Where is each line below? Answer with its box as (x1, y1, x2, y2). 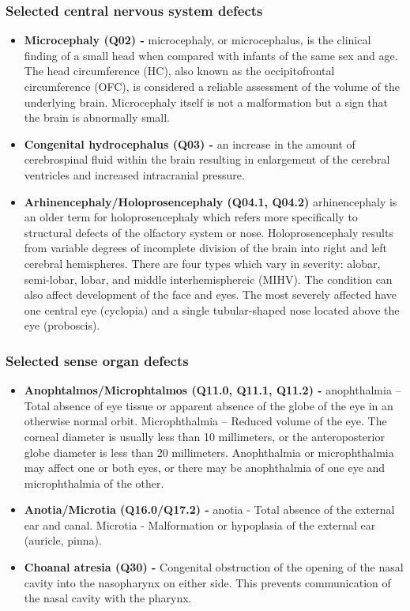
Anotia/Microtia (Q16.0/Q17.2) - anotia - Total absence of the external (24, 501, 395, 518)
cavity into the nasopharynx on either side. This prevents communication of (24, 574, 391, 590)
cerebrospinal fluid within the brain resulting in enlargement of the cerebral (24, 151, 390, 168)
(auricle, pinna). (24, 532, 102, 549)
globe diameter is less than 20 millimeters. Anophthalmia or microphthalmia (24, 443, 394, 460)
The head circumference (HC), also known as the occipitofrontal (24, 62, 335, 79)
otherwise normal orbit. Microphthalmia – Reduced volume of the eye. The (24, 413, 387, 429)
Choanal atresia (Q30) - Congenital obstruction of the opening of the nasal (24, 559, 404, 575)
